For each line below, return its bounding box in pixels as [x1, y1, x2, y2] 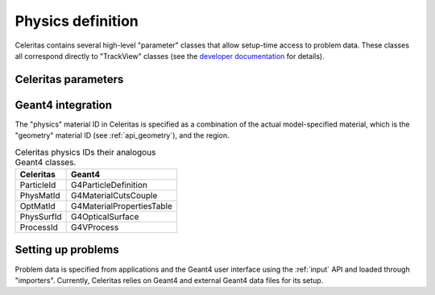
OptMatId [19, 201, 56, 212]
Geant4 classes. [14, 156, 77, 168]
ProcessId [19, 222, 58, 233]
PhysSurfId [19, 211, 62, 222]
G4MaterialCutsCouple [71, 190, 158, 202]
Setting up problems [14, 243, 120, 257]
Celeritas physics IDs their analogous [14, 146, 156, 157]
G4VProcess [71, 222, 119, 233]
